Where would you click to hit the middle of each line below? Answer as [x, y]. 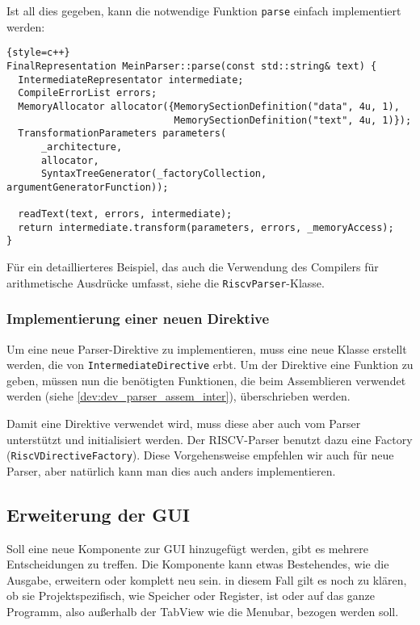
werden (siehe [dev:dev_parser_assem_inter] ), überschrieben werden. [178, 396]
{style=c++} [38, 53]
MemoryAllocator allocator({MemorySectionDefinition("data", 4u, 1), [209, 106]
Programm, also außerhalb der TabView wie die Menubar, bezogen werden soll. [203, 612]
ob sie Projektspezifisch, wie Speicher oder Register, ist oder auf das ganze [191, 596]
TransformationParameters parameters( [122, 134]
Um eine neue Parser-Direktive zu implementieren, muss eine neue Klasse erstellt [207, 348]
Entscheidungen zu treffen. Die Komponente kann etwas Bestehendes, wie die [198, 564]
